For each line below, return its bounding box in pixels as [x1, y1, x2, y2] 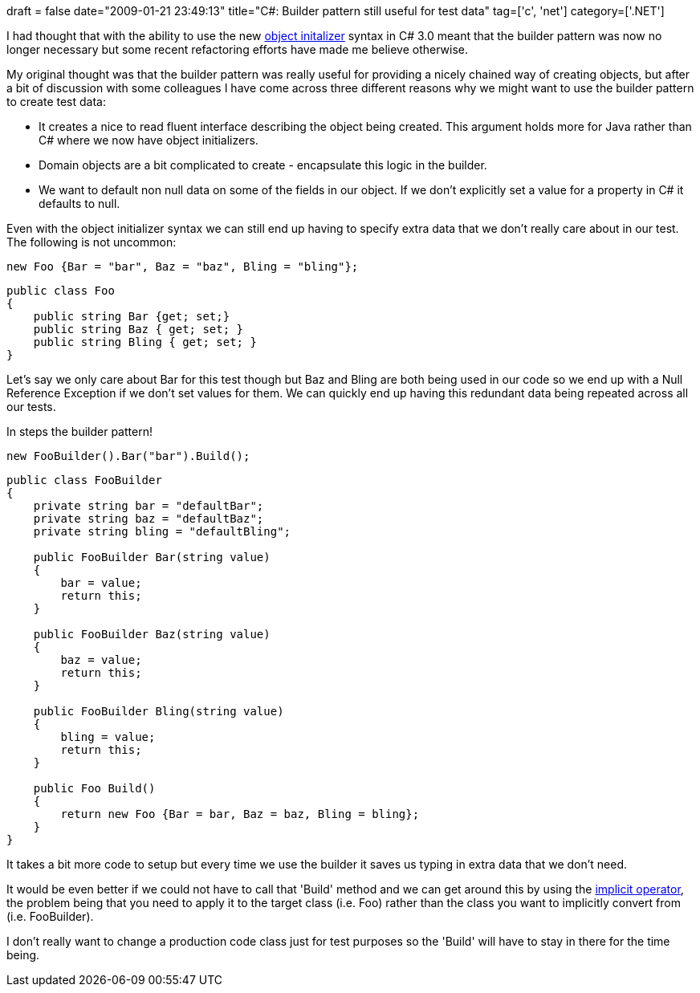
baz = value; [60, 653, 142, 666]
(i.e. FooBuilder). [6, 910, 94, 923]
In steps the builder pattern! [6, 425, 153, 438]
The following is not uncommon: [6, 235, 177, 249]
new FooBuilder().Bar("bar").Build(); [6, 450, 250, 462]
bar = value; [60, 576, 142, 589]
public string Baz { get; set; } [33, 323, 244, 336]
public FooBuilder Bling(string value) [33, 705, 284, 718]
